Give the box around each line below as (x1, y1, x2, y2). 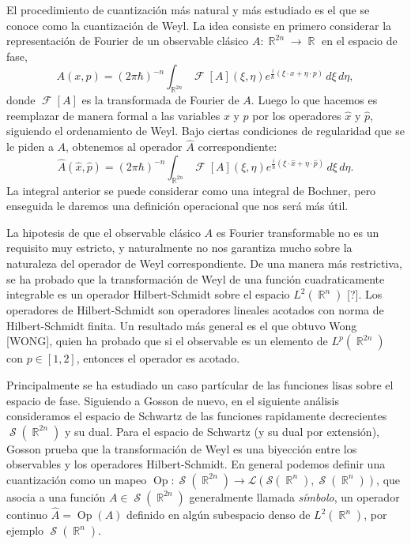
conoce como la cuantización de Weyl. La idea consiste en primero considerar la (6, 17, 392, 33)
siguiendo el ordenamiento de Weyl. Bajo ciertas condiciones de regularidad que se (6, 122, 405, 139)
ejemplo (6, 522, 44, 539)
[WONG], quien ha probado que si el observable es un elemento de (6, 333, 328, 349)
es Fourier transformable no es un (216, 224, 379, 240)
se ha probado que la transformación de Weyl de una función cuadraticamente (6, 270, 385, 287)
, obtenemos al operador (66, 138, 183, 155)
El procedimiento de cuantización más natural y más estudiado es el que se (6, 2, 370, 17)
